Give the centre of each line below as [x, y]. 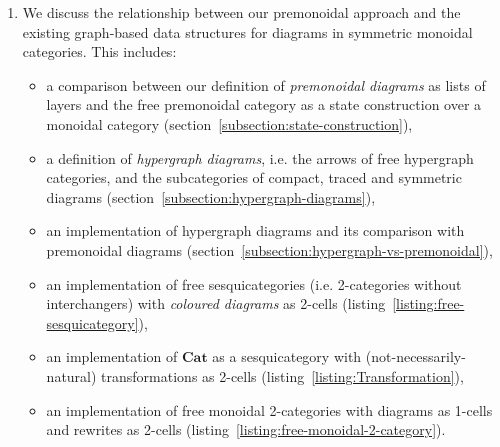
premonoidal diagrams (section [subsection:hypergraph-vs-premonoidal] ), [269, 249]
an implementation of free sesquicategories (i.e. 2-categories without [254, 283]
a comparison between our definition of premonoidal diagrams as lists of [266, 84]
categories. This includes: [99, 51]
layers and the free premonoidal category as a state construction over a [264, 104]
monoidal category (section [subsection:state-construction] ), [229, 123]
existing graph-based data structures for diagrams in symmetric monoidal [247, 31]
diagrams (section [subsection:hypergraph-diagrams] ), [211, 196]
